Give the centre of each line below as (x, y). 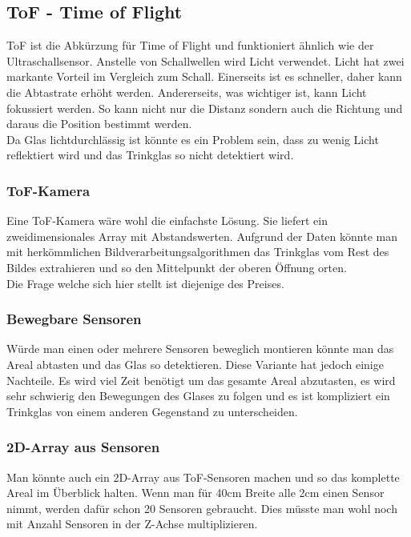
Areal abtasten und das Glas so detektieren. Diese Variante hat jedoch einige (195, 364)
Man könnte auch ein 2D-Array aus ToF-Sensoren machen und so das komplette (203, 477)
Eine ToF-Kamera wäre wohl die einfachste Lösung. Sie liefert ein (167, 220)
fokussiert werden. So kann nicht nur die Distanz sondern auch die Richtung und (205, 108)
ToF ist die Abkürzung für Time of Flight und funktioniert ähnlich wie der (190, 45)
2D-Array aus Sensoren (83, 447)
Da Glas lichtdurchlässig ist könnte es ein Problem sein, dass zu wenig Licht (193, 139)
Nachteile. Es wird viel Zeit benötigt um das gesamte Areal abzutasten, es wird (201, 380)
